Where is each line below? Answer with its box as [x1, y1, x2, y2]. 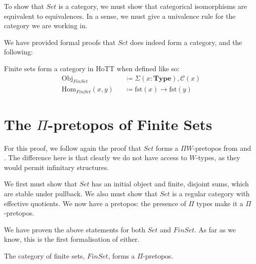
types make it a [196, 198, 244, 208]
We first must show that [4, 178, 78, 189]
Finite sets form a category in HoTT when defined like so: [4, 63, 180, 73]
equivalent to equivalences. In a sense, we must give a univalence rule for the [4, 10, 236, 21]
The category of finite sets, [4, 250, 85, 261]
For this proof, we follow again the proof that [4, 142, 141, 153]
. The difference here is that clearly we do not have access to [4, 152, 187, 163]
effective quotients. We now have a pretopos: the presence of [4, 198, 186, 208]
